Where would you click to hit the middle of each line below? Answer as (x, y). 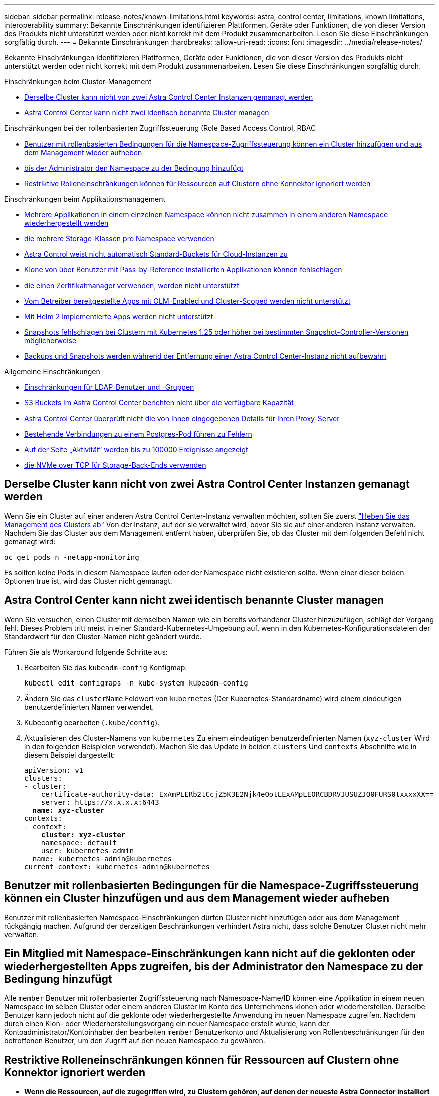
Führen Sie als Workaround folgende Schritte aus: (86, 652)
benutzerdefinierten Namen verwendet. (89, 707)
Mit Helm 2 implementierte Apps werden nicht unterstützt (119, 316)
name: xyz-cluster (68, 810)
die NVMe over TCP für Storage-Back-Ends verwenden (115, 465)
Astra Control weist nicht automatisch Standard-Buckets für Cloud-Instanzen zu (156, 254)
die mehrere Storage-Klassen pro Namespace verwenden (119, 239)
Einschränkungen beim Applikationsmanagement (85, 199)
